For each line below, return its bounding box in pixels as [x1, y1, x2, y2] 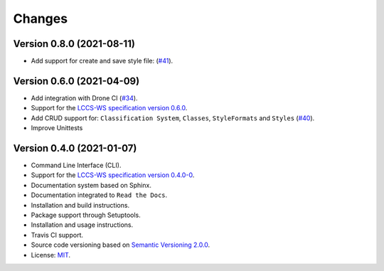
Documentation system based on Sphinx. [31, 181, 152, 189]
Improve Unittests [31, 124, 83, 132]
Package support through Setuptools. [31, 211, 142, 219]
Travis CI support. [31, 230, 83, 239]
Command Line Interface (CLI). [31, 161, 122, 170]
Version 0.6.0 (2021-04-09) [13, 75, 140, 87]
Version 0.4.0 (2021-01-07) [13, 142, 137, 154]
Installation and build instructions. [31, 201, 130, 209]
